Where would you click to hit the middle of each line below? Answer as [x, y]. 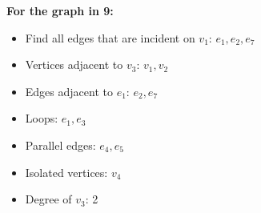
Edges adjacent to [69, 91]
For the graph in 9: [60, 10]
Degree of [48, 199]
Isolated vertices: [66, 172]
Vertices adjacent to [74, 64]
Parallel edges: [60, 145]
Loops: [42, 118]
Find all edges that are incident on [110, 37]
